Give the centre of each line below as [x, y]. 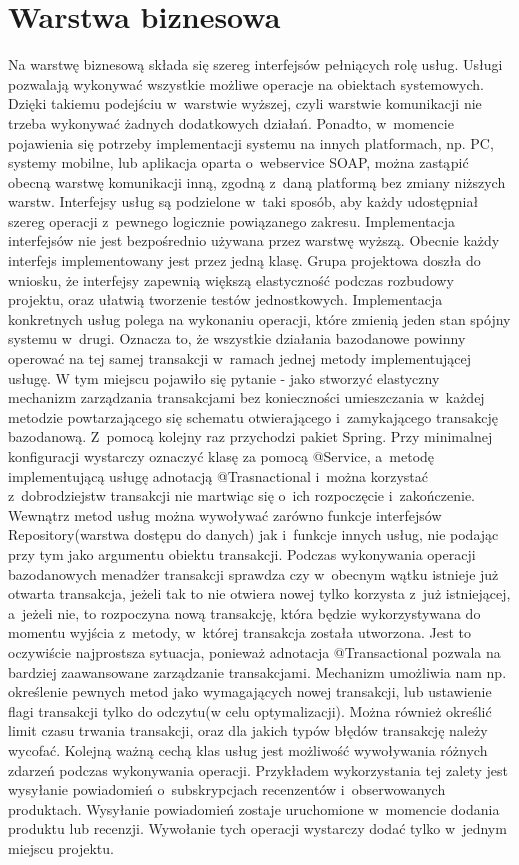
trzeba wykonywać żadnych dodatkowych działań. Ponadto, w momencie [231, 122]
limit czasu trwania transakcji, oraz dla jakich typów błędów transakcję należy [248, 730]
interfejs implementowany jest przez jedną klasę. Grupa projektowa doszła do [244, 260]
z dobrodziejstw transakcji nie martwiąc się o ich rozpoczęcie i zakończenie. [241, 495]
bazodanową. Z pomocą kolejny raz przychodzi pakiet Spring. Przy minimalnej [250, 436]
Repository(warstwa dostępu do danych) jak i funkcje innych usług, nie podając [253, 534]
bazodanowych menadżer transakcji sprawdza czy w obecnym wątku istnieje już [253, 573]
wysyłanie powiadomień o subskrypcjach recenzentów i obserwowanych [227, 789]
